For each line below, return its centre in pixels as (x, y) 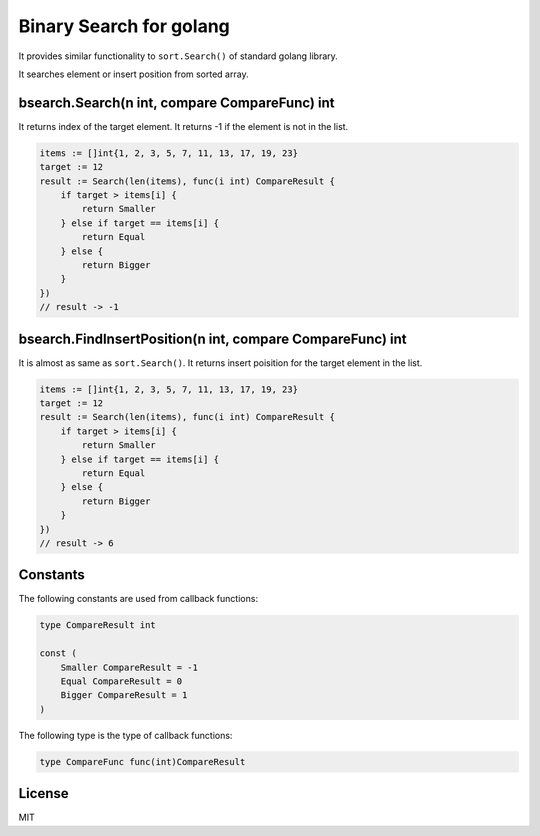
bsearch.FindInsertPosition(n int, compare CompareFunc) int (212, 338)
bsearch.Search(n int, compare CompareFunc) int (176, 102)
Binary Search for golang (124, 26)
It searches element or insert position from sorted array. (133, 74)
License (43, 793)
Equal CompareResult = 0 (121, 681)
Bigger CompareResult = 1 (124, 695)
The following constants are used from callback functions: (138, 599)
